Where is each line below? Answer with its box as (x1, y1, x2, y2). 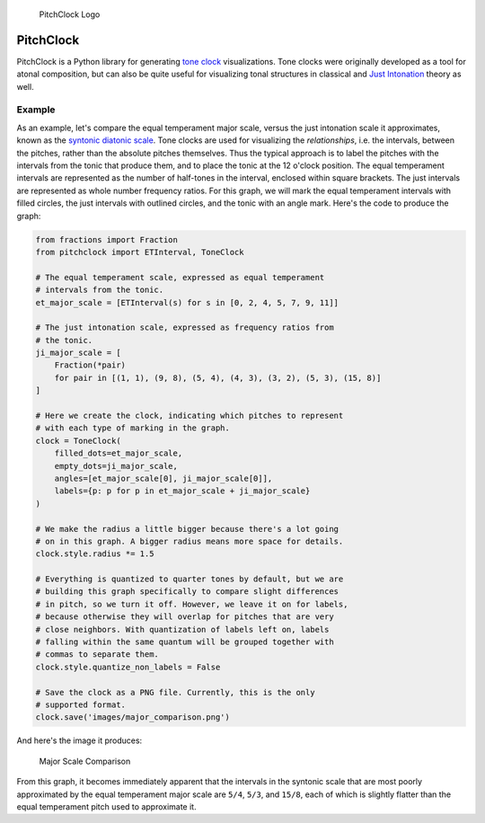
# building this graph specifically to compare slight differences (35, 587, 339, 597)
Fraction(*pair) (54, 360, 126, 370)
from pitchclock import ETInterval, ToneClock (35, 247, 244, 257)
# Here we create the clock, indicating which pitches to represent (35, 411, 344, 421)
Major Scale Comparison (39, 756, 131, 766)
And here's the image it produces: (16, 735, 143, 746)
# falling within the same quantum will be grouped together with (35, 637, 334, 647)
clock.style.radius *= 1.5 (35, 549, 154, 559)
